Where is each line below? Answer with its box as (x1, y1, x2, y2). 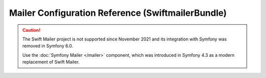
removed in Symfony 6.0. (22, 43, 73, 49)
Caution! (22, 27, 41, 33)
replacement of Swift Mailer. (22, 59, 80, 65)
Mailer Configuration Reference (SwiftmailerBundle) (9, 7, 227, 18)
